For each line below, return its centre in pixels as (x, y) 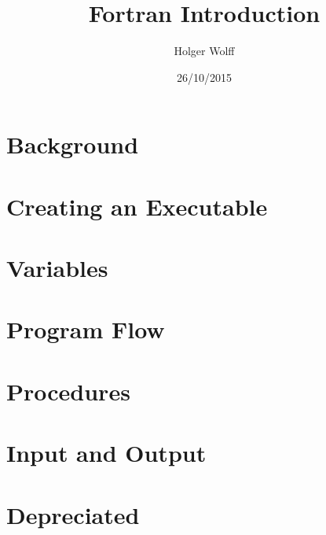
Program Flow (86, 329)
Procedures (68, 391)
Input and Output (106, 453)
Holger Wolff (204, 51)
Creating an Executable (137, 206)
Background (73, 144)
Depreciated (73, 514)
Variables (57, 268)
